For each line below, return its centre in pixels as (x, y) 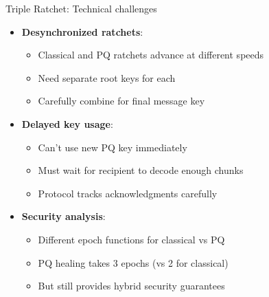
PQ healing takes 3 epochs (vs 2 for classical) (133, 262)
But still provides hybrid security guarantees (131, 286)
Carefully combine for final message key (121, 101)
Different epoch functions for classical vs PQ (131, 239)
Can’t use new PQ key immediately (113, 147)
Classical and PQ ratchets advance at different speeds (151, 55)
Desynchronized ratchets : (82, 31)
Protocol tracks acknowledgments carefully (128, 193)
